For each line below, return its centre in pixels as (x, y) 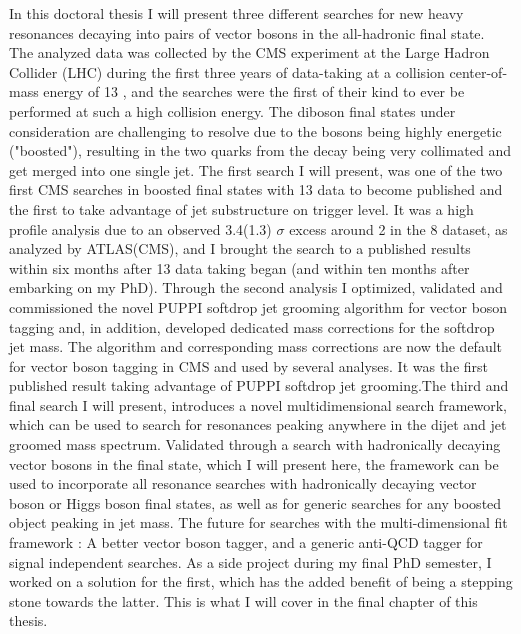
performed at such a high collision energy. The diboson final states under (232, 110)
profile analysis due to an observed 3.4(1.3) (140, 228)
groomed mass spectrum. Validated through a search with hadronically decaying (255, 444)
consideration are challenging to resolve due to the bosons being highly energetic (255, 130)
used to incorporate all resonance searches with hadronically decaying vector (243, 483)
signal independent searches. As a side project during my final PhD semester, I (250, 561)
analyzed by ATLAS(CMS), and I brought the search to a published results (240, 248)
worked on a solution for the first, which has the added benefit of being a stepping (261, 581)
